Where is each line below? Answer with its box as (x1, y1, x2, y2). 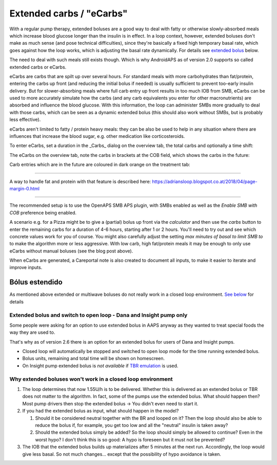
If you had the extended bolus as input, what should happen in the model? (22, 408, 179, 414)
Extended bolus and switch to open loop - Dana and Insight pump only (9, 311, 188, 318)
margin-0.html (9, 185, 39, 191)
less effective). (9, 116, 41, 123)
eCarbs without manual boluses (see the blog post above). (9, 247, 133, 254)
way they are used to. (9, 329, 55, 335)
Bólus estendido (9, 278, 63, 287)
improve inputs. (9, 264, 43, 271)
